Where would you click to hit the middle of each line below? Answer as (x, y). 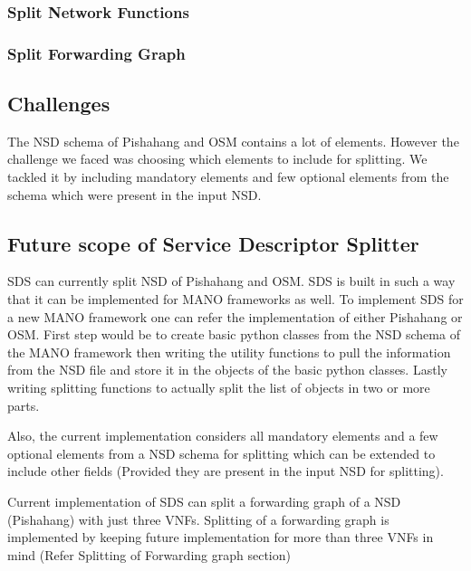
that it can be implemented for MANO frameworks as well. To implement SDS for (235, 299)
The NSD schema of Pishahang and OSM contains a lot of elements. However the (233, 141)
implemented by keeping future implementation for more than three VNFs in (221, 537)
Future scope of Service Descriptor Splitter (213, 243)
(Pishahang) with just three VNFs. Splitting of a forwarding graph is (198, 519)
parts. (24, 405)
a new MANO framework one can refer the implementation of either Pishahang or (235, 316)
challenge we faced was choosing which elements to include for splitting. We (217, 159)
